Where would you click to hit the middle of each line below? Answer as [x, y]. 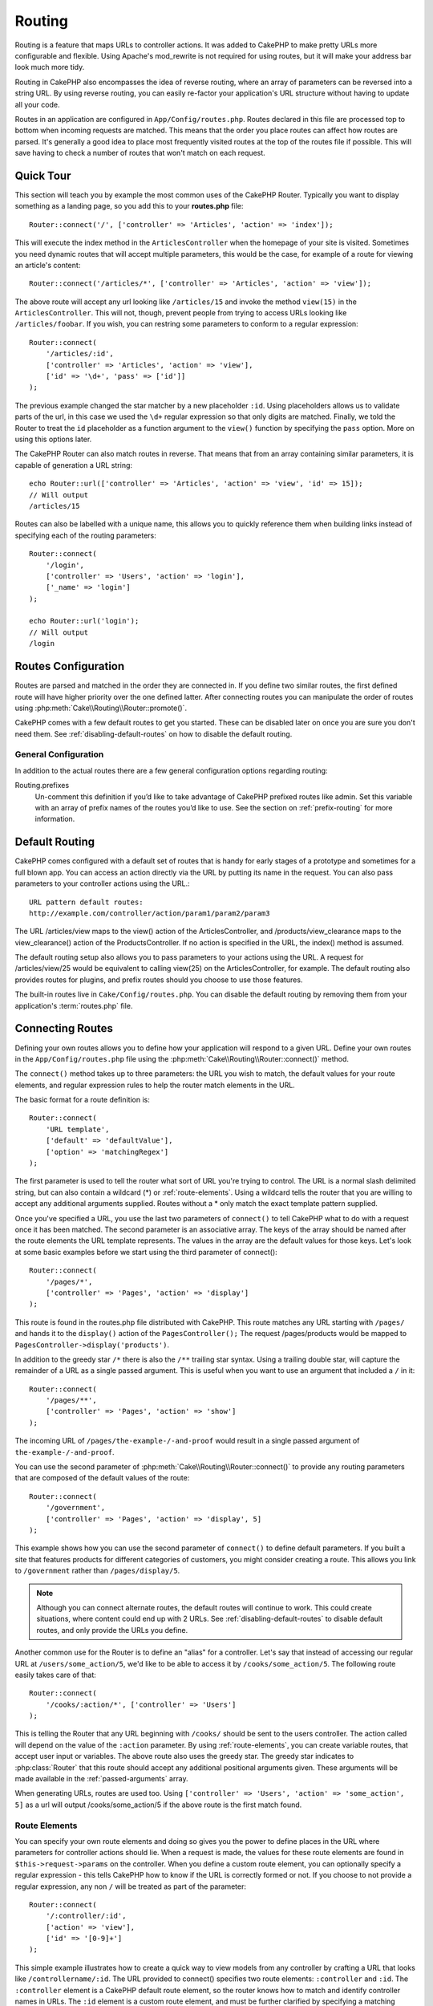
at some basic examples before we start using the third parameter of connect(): [146, 1252]
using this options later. [53, 439]
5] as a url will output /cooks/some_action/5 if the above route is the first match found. [158, 1805]
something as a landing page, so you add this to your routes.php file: [129, 206]
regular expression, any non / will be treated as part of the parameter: [130, 1886]
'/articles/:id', [79, 354]
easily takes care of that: [55, 1675]
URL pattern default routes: [86, 902]
